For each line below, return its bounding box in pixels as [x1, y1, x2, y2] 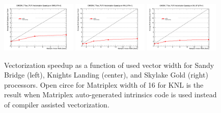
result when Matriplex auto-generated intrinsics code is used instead [4, 89, 217, 100]
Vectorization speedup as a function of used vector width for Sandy [4, 59, 214, 70]
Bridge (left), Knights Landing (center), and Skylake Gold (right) [4, 69, 208, 80]
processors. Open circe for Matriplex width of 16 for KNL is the [4, 79, 204, 90]
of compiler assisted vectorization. [4, 99, 109, 109]
